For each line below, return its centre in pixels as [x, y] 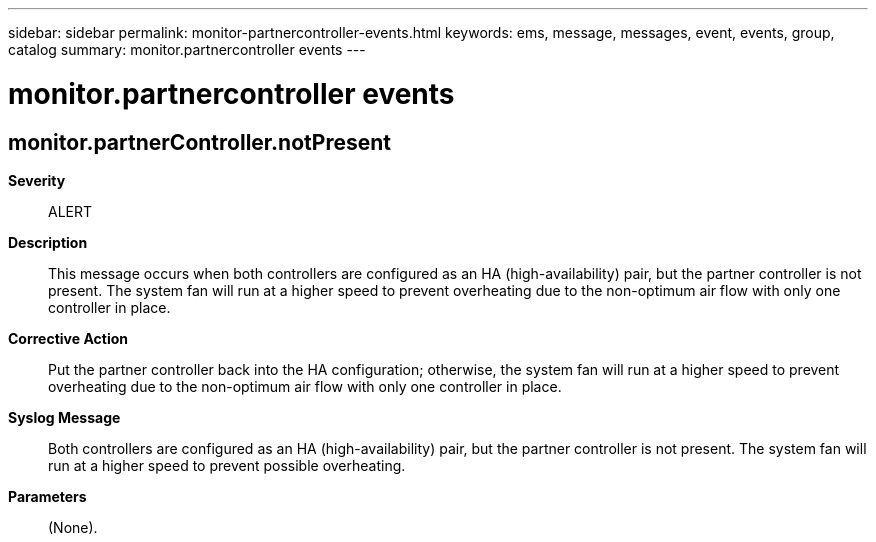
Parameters [47, 496]
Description [48, 242]
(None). [73, 527]
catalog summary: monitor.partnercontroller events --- [187, 49]
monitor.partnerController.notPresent [199, 142]
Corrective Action [68, 338]
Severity [37, 180]
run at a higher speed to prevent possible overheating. [227, 465]
